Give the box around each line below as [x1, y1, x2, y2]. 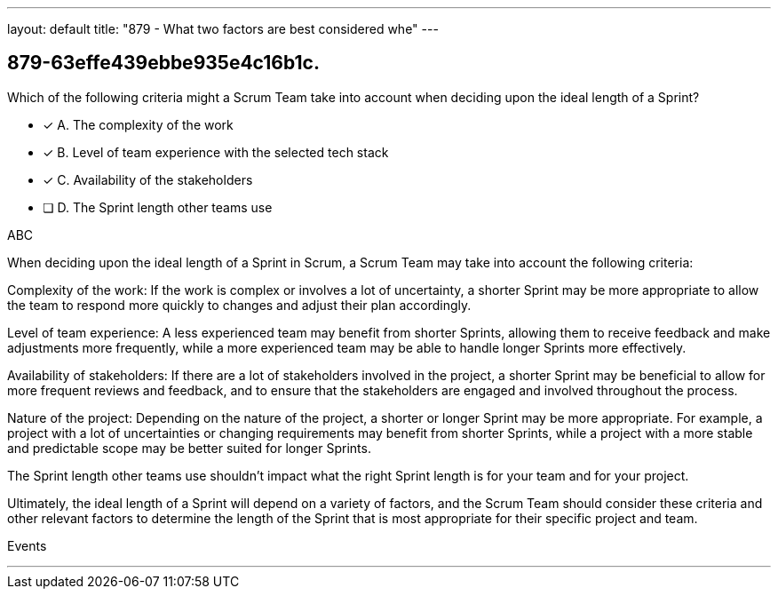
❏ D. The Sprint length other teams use [43, 199, 273, 215]
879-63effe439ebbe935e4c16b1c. [7, 52, 320, 75]
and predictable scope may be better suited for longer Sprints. [7, 440, 371, 456]
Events [7, 537, 47, 553]
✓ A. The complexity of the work [43, 116, 234, 132]
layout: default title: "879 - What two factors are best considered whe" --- [7, 21, 439, 36]
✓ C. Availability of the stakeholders [43, 171, 253, 187]
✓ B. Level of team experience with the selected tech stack [43, 144, 389, 160]
